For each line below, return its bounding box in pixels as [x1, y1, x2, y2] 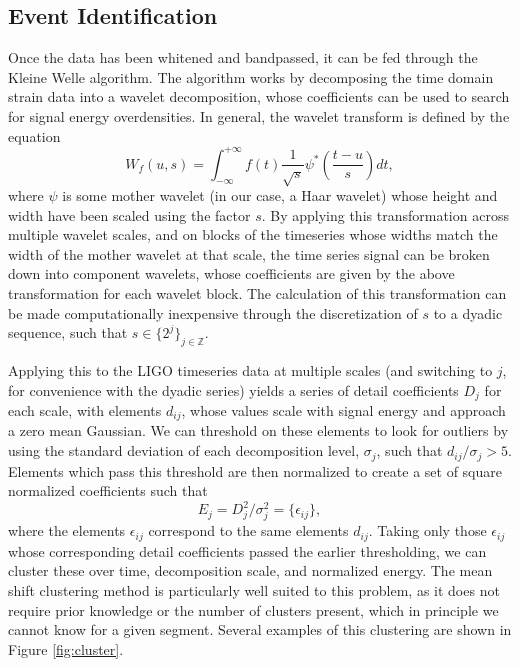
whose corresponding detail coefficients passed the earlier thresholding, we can [8, 540, 487, 561]
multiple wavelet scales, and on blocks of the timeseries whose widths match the [8, 224, 498, 245]
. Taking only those [368, 520, 487, 541]
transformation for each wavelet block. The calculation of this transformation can [8, 283, 507, 303]
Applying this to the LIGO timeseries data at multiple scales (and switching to [8, 359, 493, 380]
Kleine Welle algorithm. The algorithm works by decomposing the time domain [8, 66, 494, 87]
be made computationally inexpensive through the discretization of [8, 302, 418, 323]
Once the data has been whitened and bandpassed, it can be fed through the [8, 47, 478, 68]
